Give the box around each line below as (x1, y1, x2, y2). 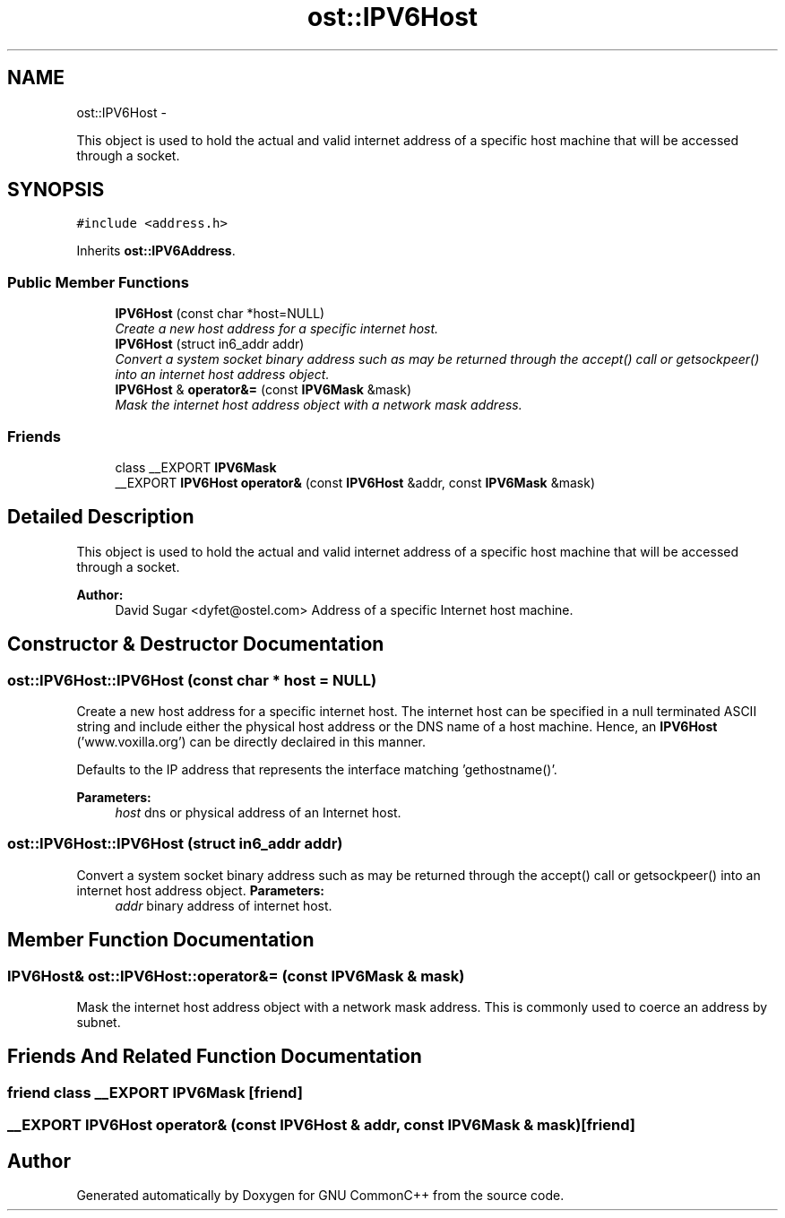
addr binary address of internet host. (115, 897, 332, 913)
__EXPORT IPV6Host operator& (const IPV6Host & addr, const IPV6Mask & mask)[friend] (7, 1116, 635, 1135)
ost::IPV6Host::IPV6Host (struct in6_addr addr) (7, 834, 343, 853)
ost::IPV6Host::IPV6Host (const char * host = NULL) (7, 670, 377, 689)
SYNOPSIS (7, 178, 105, 202)
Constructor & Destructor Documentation (7, 633, 384, 656)
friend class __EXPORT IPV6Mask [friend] (7, 1083, 303, 1101)
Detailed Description (7, 505, 194, 529)
